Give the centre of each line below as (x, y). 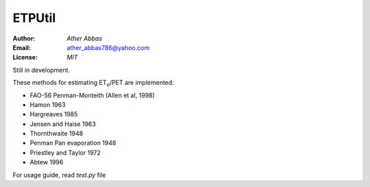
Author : (24, 38)
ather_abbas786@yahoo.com (108, 47)
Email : (22, 47)
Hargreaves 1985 (54, 114)
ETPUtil (34, 18)
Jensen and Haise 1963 (63, 124)
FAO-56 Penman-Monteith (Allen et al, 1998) (92, 95)
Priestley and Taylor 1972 (65, 152)
